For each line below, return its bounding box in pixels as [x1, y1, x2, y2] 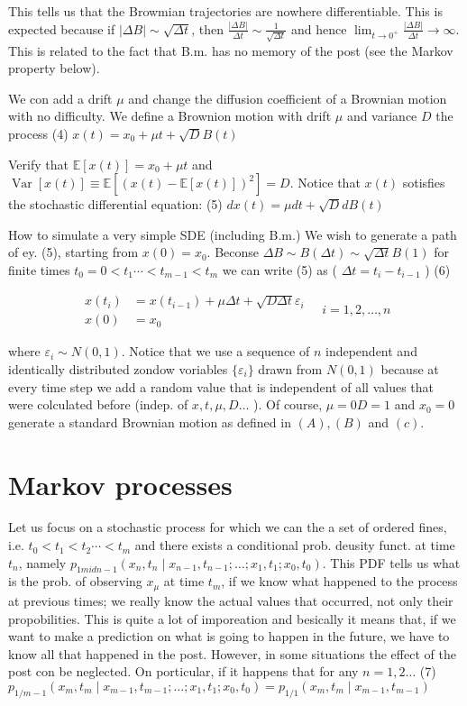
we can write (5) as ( [222, 260, 337, 279]
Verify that [8, 154, 69, 173]
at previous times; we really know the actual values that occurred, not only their [8, 591, 453, 610]
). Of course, [253, 395, 323, 414]
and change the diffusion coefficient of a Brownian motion [128, 88, 447, 107]
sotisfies [402, 173, 445, 192]
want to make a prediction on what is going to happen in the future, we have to [8, 627, 450, 646]
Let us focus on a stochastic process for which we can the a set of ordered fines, [8, 518, 447, 536]
